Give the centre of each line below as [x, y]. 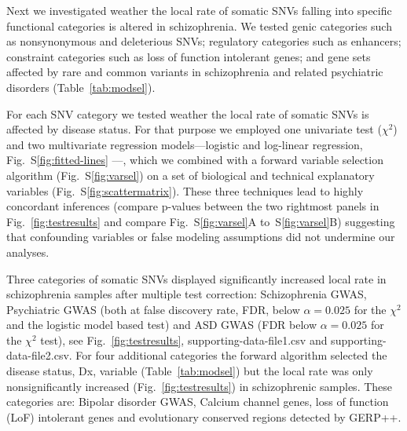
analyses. [28, 252]
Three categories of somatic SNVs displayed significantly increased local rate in [196, 278]
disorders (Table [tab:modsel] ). [81, 87]
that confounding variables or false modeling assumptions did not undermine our [201, 237]
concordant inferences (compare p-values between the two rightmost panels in [193, 206]
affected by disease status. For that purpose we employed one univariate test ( [194, 129]
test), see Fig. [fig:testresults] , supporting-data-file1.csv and [184, 340]
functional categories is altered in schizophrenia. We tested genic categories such [199, 26]
